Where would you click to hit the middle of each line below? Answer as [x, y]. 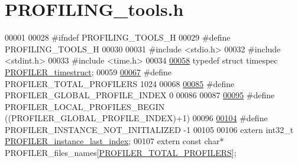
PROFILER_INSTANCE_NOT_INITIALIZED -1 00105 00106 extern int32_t [149, 129]
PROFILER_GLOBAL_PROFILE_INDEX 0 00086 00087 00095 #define [140, 95]
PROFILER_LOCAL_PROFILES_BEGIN [85, 106]
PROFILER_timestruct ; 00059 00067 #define [88, 71]
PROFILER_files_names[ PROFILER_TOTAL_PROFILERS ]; [121, 153]
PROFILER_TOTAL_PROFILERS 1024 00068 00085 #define [120, 83]
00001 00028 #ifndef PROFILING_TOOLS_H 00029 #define [118, 37]
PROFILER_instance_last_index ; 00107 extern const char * [114, 141]
